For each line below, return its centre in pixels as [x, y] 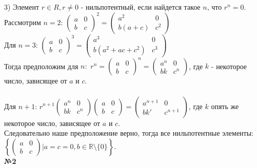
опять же [225, 106]
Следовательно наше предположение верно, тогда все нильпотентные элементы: [129, 133]
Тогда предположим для [41, 66]
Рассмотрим [23, 22]
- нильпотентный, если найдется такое [141, 7]
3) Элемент [22, 7]
